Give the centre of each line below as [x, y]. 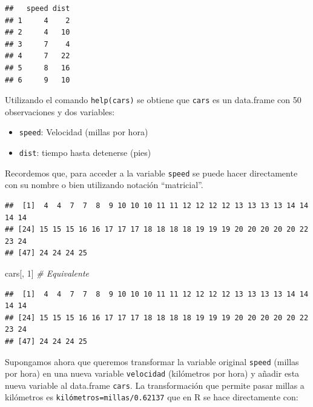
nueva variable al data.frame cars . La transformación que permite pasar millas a [155, 385]
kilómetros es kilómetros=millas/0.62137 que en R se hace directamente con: [152, 397]
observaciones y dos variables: [60, 111]
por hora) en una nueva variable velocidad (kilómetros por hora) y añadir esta [152, 373]
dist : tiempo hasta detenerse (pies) [85, 153]
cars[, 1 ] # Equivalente [47, 273]
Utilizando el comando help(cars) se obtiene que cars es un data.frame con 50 [153, 100]
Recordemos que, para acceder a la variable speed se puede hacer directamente [151, 173]
